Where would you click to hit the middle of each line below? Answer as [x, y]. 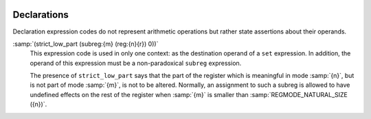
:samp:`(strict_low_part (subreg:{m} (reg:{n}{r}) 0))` [86, 44]
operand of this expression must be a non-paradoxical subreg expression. [136, 63]
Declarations [41, 15]
